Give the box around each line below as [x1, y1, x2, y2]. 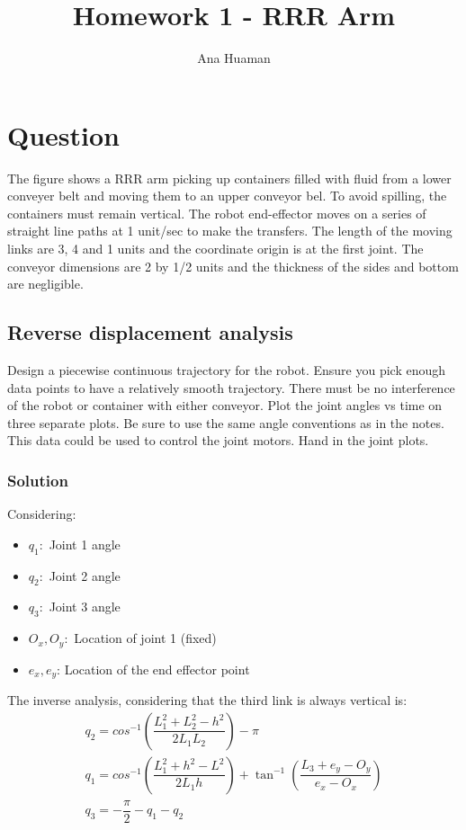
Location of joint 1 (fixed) [74, 629, 217, 647]
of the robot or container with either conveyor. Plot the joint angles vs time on [7, 396, 443, 415]
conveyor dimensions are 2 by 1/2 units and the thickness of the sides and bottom [7, 256, 459, 275]
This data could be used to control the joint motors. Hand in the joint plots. [7, 431, 429, 450]
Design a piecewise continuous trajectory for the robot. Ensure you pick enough [7, 361, 446, 379]
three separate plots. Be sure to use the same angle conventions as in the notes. [7, 413, 444, 432]
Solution [7, 469, 68, 491]
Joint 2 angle [49, 566, 121, 585]
